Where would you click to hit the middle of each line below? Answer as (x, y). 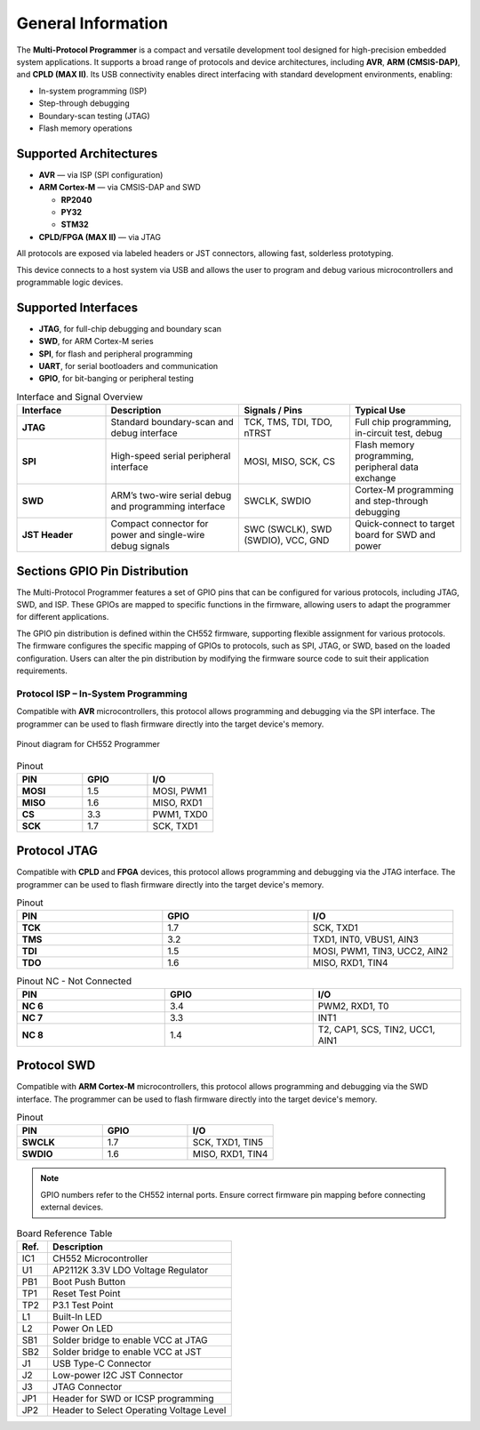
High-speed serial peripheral (171, 456)
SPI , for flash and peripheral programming (116, 353)
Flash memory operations (85, 128)
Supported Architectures (87, 153)
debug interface (144, 433)
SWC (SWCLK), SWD (288, 529)
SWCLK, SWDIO (277, 501)
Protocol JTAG (57, 851)
